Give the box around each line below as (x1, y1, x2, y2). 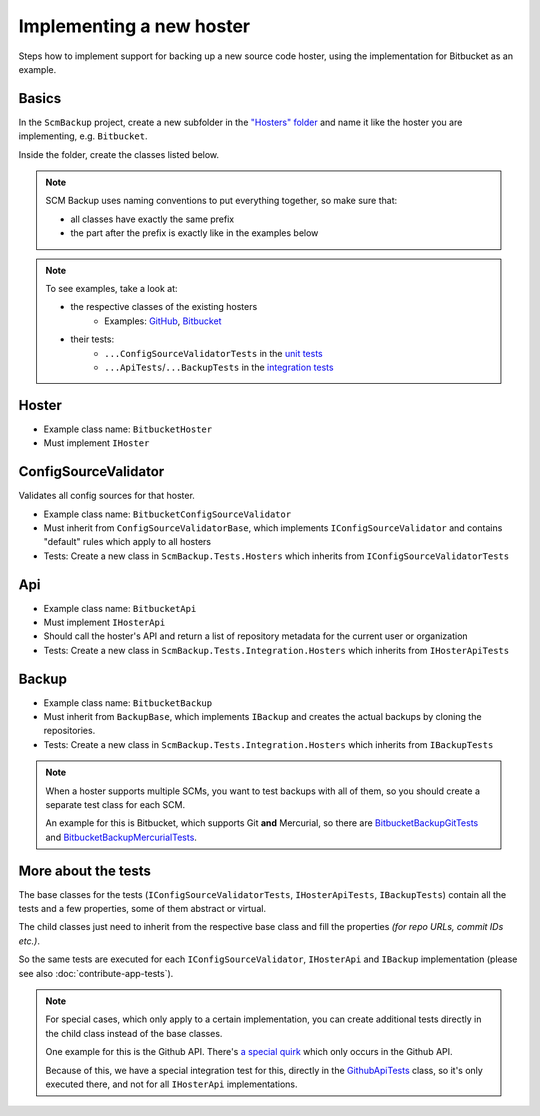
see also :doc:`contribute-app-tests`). (18, 967, 174, 979)
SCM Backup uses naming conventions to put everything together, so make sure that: (45, 195, 398, 207)
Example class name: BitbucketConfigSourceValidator (43, 508, 292, 520)
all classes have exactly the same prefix (70, 213, 235, 225)
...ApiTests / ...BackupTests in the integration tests (104, 361, 334, 373)
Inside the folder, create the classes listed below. (18, 148, 220, 160)
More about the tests (18, 862, 152, 879)
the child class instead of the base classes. (45, 1027, 223, 1039)
